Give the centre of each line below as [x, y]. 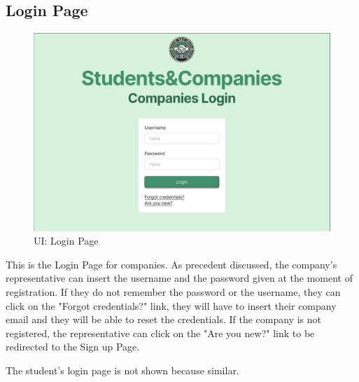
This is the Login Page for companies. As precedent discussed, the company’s [171, 264]
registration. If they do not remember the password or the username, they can [173, 291]
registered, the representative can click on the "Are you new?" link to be [160, 333]
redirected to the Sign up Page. [73, 347]
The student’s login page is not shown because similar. [122, 370]
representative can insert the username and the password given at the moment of [179, 278]
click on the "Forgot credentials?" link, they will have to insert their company [171, 305]
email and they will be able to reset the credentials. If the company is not [163, 319]
